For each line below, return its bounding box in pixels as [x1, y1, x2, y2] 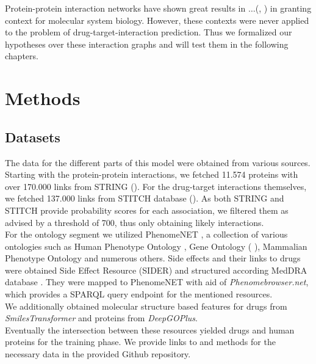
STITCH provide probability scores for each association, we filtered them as [5, 203, 289, 216]
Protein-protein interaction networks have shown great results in [5, 2, 246, 14]
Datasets [5, 127, 60, 146]
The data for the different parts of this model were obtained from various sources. [5, 156, 311, 169]
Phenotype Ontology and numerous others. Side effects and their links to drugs [5, 252, 301, 264]
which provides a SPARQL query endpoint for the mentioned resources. [5, 288, 273, 300]
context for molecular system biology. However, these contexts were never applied [5, 13, 309, 26]
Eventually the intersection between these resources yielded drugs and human [5, 323, 295, 336]
